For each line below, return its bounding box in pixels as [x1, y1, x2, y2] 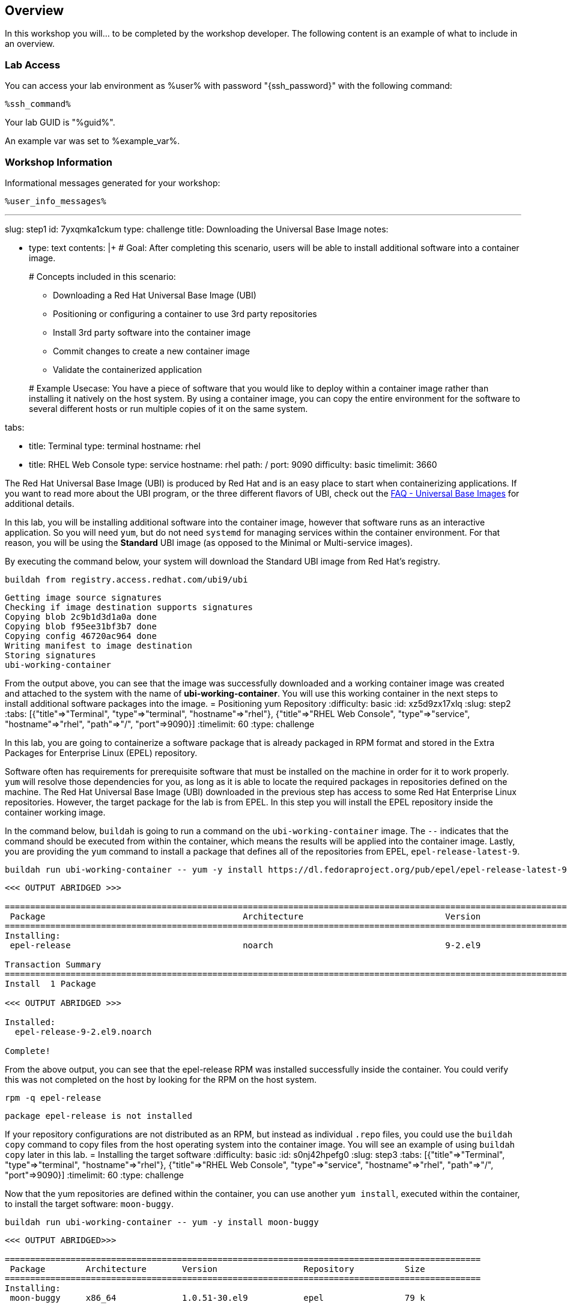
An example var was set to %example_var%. [5, 136, 180, 147]
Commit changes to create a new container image [53, 345, 250, 356]
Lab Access [5, 58, 61, 71]
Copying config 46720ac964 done [5, 631, 157, 641]
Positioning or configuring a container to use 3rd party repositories [53, 308, 317, 319]
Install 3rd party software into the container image [53, 327, 251, 338]
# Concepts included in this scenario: [29, 271, 176, 282]
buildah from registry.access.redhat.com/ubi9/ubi [5, 574, 248, 584]
